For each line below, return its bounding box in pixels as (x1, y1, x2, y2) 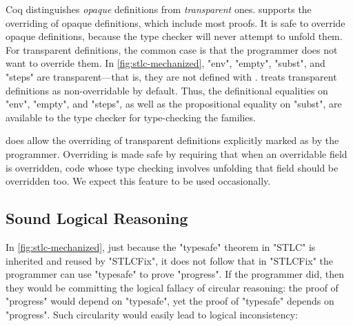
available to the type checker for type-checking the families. (6, 110, 256, 124)
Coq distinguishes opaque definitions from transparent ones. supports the (6, 2, 312, 16)
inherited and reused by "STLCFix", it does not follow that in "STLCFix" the (6, 253, 334, 267)
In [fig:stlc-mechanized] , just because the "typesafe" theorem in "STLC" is (6, 239, 316, 254)
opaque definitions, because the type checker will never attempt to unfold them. (6, 29, 343, 43)
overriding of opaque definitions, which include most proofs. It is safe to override (6, 15, 345, 30)
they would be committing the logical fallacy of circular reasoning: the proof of (6, 280, 339, 294)
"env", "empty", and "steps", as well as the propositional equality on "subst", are (6, 96, 342, 111)
